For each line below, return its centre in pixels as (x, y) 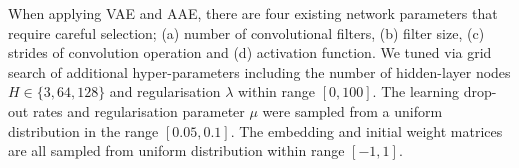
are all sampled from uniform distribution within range (176, 150)
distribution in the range (83, 130)
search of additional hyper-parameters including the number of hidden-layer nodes (259, 71)
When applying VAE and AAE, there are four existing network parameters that (253, 13)
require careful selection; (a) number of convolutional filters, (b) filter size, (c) (246, 32)
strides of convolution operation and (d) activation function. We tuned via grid (250, 52)
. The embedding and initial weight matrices (366, 130)
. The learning (415, 91)
